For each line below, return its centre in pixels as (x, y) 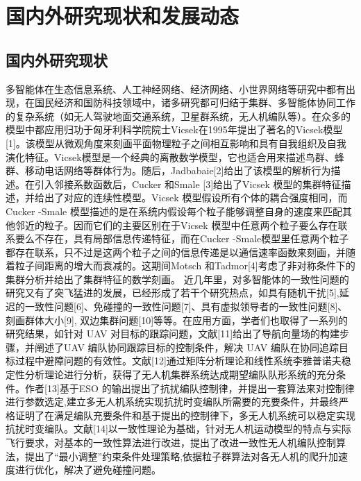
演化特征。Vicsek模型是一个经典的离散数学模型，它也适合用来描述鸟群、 (170, 157)
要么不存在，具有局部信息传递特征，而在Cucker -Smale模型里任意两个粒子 (182, 238)
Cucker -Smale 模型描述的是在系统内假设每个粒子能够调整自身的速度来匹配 (174, 211)
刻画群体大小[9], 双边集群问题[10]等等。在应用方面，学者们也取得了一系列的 (177, 320)
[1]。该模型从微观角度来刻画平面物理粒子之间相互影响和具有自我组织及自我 (176, 143)
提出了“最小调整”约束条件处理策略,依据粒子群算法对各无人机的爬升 (177, 456)
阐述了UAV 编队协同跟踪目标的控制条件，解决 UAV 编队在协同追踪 (186, 347)
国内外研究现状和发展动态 (123, 16)
